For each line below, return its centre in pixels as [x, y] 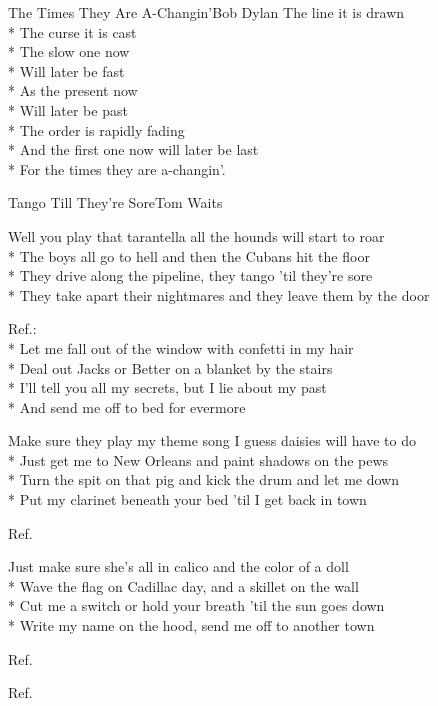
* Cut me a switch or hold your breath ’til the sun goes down [196, 605]
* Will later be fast [66, 70]
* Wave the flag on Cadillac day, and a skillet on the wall [183, 585]
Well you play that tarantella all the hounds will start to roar [196, 235]
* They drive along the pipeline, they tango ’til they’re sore [190, 275]
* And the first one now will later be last [133, 149]
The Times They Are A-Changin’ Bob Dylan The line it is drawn [206, 12]
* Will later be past [68, 109]
